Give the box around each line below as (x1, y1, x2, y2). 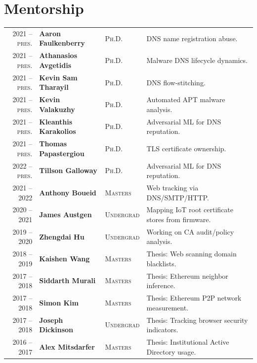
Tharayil (39, 82, 69, 92)
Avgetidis (39, 60, 72, 70)
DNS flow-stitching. (146, 77, 206, 87)
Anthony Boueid (39, 187, 96, 197)
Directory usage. (146, 346, 196, 357)
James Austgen (39, 209, 92, 220)
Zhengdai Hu (39, 231, 85, 242)
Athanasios (39, 50, 78, 60)
